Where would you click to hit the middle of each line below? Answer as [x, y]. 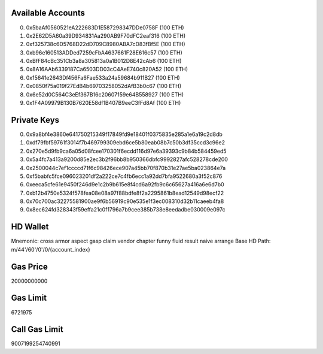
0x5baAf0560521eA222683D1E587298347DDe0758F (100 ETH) [105, 28]
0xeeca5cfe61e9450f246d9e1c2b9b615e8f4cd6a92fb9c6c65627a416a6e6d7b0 [125, 184]
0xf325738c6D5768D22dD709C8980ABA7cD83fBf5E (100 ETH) [106, 44]
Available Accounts [48, 13]
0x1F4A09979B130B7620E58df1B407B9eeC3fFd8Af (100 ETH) [103, 103]
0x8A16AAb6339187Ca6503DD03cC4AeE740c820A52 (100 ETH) [107, 69]
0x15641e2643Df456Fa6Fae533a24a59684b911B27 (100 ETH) [103, 77]
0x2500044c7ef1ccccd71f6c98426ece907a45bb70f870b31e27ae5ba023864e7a [126, 168]
